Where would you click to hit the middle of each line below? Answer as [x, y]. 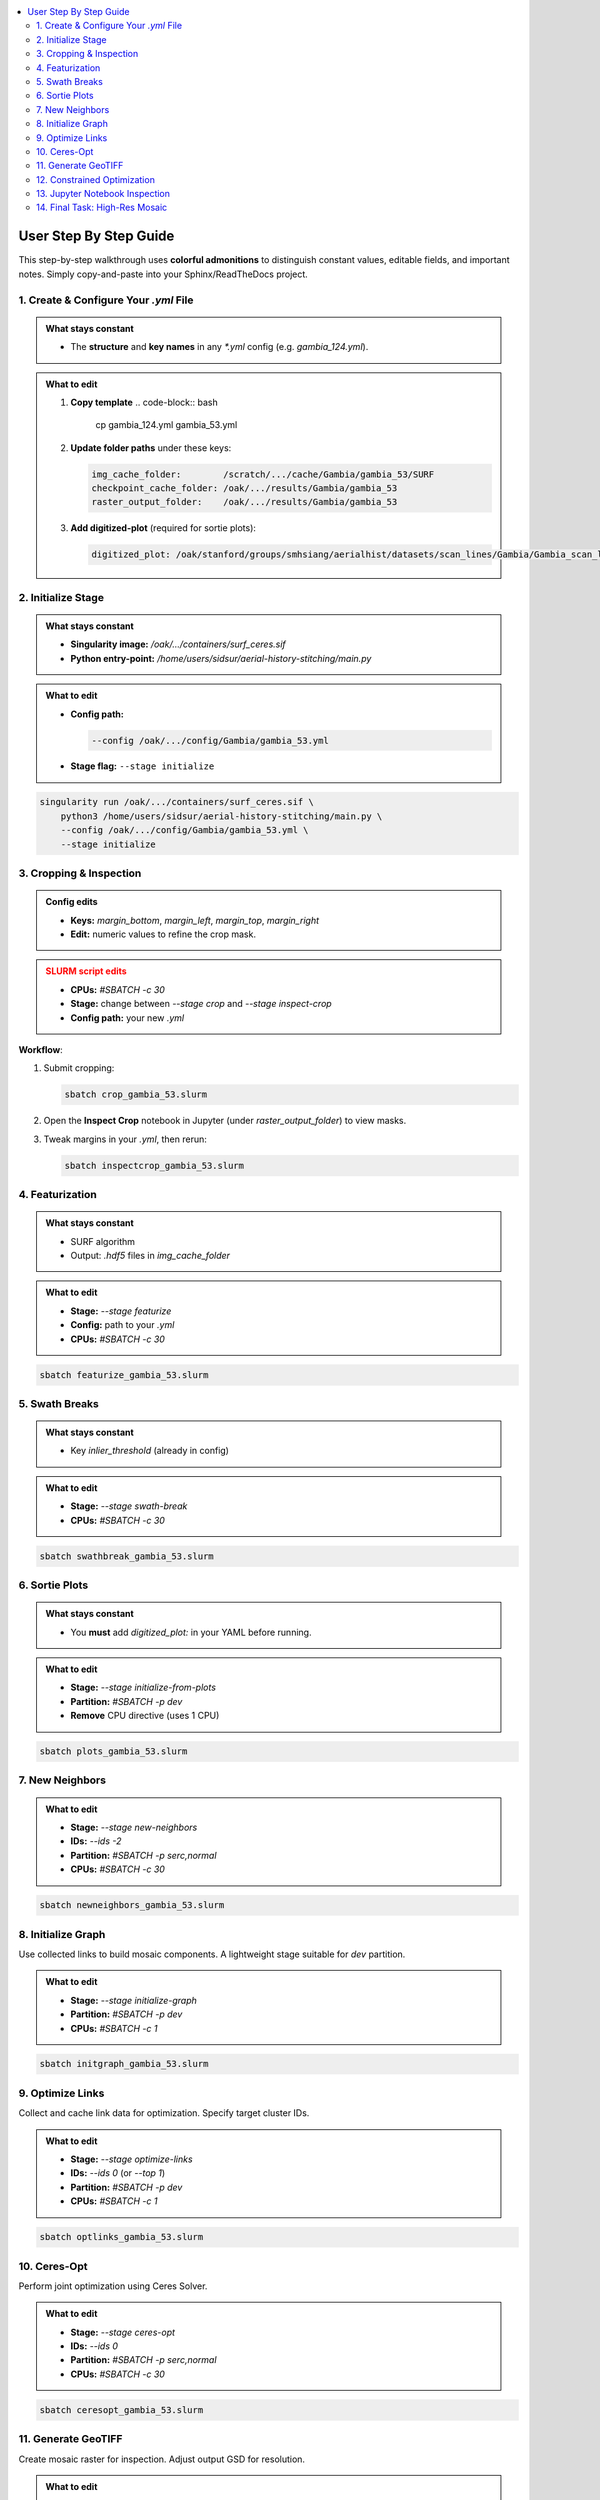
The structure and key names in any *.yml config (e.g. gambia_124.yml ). [219, 347]
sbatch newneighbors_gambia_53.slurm [132, 1905]
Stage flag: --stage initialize [142, 766]
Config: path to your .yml [122, 1325]
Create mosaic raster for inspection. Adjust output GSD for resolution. [161, 2459]
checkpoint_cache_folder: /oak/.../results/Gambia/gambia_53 [244, 488]
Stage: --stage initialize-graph [133, 2000]
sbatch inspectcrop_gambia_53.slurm [154, 1165]
